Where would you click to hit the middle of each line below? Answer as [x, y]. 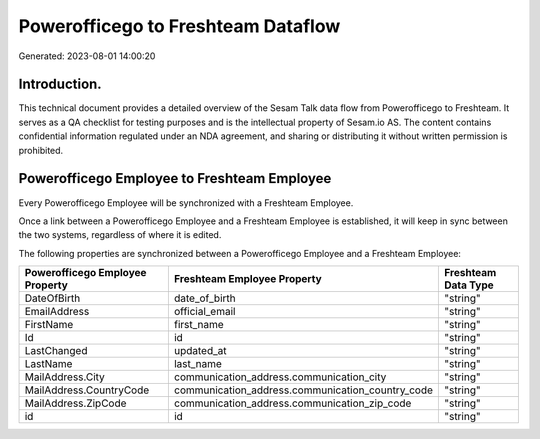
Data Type [468, 285]
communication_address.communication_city [280, 377]
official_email [204, 312]
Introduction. [60, 84]
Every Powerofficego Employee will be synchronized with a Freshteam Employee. [186, 202]
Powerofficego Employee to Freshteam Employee [175, 178]
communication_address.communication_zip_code [292, 403]
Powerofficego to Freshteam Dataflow [179, 26]
